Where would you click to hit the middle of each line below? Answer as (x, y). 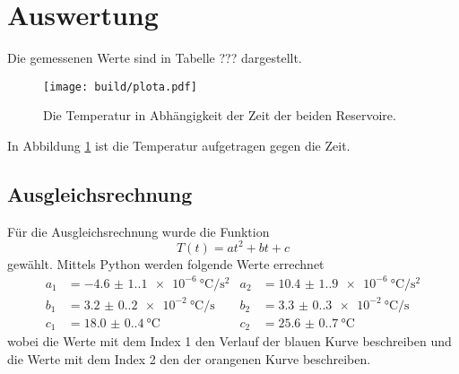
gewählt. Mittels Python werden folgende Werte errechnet (166, 263)
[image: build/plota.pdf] (120, 87)
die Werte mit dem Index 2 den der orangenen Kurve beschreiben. (189, 358)
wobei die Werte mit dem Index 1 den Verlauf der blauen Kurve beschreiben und (229, 341)
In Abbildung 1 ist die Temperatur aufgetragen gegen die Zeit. (179, 145)
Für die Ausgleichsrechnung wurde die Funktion (139, 231)
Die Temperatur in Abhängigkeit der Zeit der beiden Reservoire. (220, 115)
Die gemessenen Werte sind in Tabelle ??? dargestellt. (155, 58)
